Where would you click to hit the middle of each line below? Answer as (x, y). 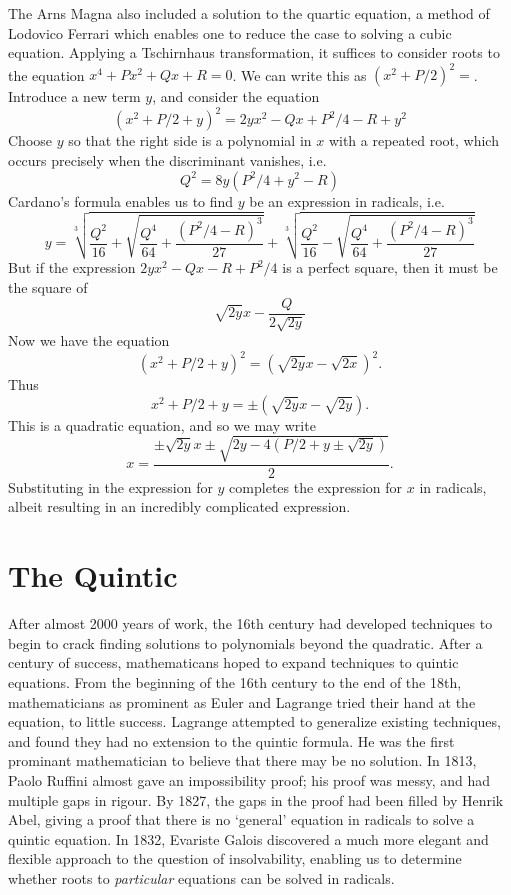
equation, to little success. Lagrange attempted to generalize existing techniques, (254, 721)
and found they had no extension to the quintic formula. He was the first (231, 740)
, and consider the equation (236, 96)
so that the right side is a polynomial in (190, 140)
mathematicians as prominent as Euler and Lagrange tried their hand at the (242, 701)
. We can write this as (299, 74)
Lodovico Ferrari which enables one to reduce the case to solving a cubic (230, 32)
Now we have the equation (89, 340)
